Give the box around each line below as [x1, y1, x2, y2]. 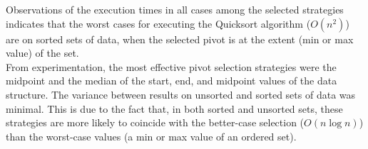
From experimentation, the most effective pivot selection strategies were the [6, 59, 337, 74]
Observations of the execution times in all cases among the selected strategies [6, 2, 344, 16]
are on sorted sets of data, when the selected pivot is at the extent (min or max [6, 31, 354, 46]
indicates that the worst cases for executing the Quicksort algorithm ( [6, 16, 311, 31]
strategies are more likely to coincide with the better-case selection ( [6, 115, 305, 130]
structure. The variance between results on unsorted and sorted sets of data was [6, 87, 356, 101]
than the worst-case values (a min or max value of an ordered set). [6, 128, 297, 143]
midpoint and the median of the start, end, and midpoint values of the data [6, 73, 337, 88]
